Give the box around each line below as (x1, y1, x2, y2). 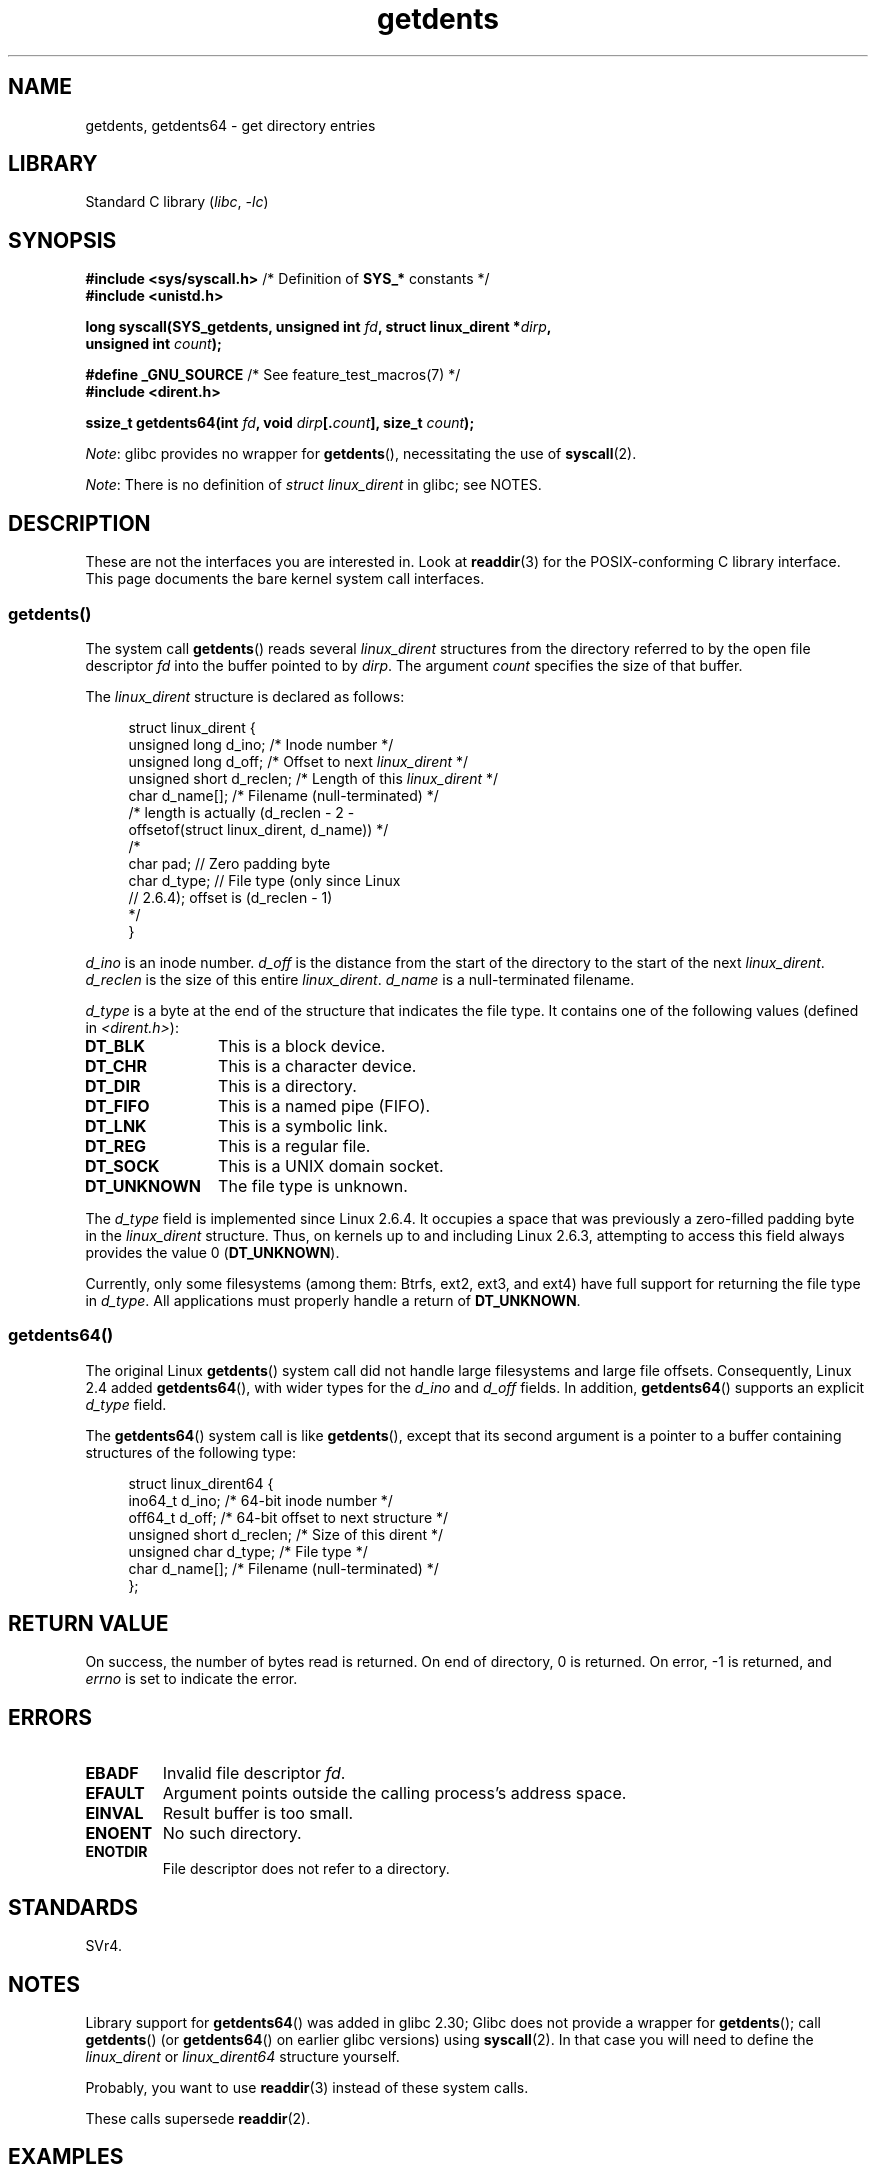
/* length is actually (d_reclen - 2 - (128, 803, 355, 821)
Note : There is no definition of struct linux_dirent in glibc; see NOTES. (85, 476, 542, 494)
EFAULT (85, 1783, 145, 1804)
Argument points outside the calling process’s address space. (162, 1783, 627, 1804)
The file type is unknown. (218, 1175, 408, 1196)
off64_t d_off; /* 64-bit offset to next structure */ (128, 1508, 449, 1526)
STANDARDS (8, 1894, 139, 1920)
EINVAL (85, 1803, 144, 1824)
